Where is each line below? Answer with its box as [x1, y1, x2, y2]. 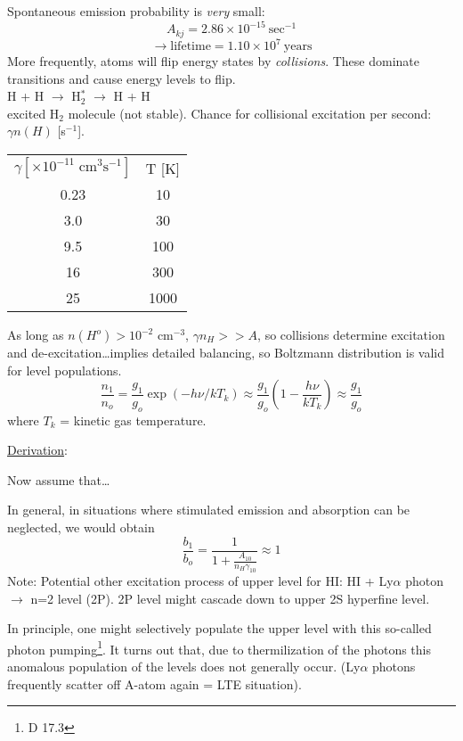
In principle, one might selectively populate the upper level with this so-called [7, 619, 432, 638]
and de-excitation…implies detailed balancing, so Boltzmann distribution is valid [7, 343, 445, 362]
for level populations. [7, 360, 122, 379]
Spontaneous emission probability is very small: [7, 2, 265, 20]
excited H [7, 103, 60, 122]
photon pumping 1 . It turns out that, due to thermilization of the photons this [7, 637, 432, 658]
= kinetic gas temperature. [60, 410, 207, 429]
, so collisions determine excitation [257, 325, 445, 344]
